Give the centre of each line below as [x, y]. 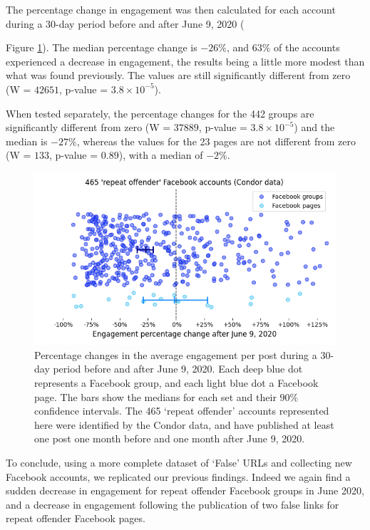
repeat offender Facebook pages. [76, 518]
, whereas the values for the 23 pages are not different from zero [216, 141]
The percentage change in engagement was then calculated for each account [171, 9]
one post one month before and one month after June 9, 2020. [170, 438]
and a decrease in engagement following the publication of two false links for [173, 504]
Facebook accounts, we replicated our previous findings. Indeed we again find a [178, 476]
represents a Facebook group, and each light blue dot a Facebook [176, 383]
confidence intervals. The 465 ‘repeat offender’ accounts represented [182, 411]
